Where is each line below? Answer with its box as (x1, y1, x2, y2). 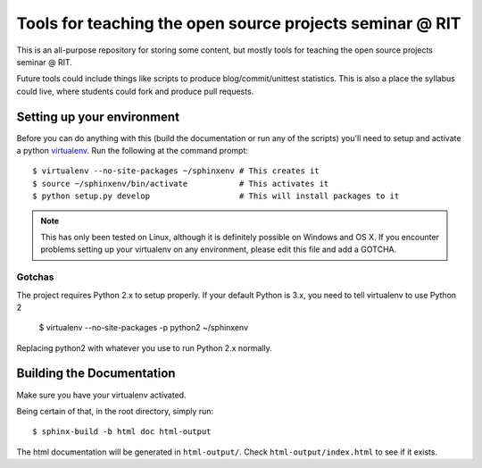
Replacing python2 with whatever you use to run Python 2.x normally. (16, 342, 272, 353)
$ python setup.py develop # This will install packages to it (32, 191, 400, 201)
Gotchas (16, 271, 54, 283)
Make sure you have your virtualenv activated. (16, 389, 187, 400)
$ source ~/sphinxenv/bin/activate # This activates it (32, 179, 329, 188)
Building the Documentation (16, 366, 176, 381)
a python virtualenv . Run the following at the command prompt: (16, 146, 249, 156)
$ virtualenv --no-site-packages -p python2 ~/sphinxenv (38, 322, 249, 333)
